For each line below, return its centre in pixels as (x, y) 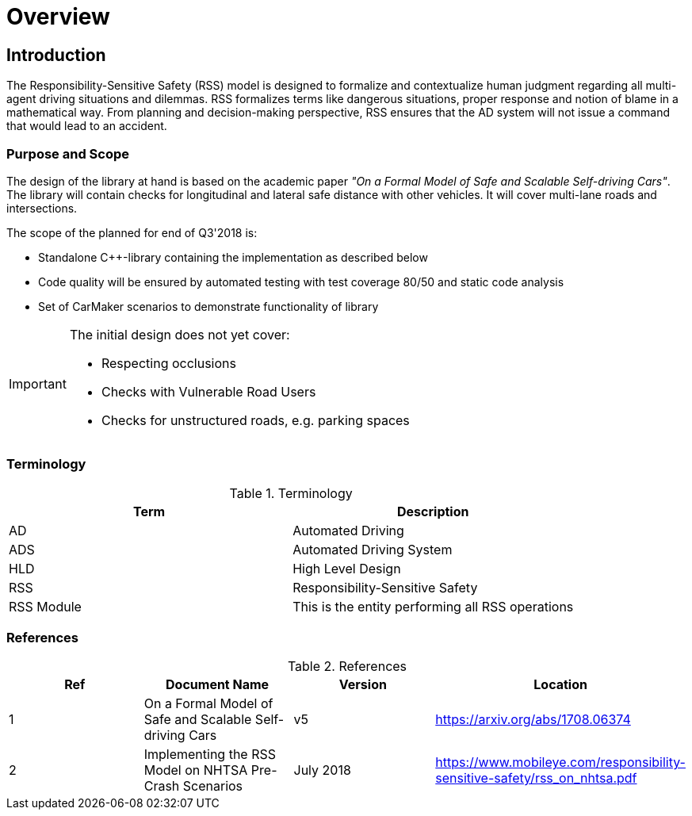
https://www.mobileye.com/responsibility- (560, 762)
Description (433, 511)
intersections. (42, 208)
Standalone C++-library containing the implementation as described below (233, 257)
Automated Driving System (373, 549)
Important (38, 383)
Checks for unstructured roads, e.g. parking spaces (255, 420)
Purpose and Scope (68, 153)
